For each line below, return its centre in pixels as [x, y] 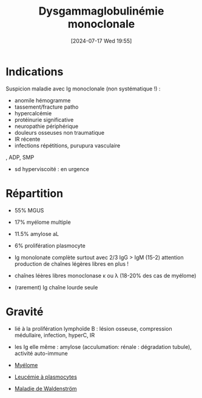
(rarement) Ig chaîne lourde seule [56, 287]
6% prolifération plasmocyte [50, 245]
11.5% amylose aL [36, 234]
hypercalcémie [33, 113]
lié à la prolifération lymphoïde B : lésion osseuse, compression [93, 328]
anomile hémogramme [42, 100]
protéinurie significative [44, 120]
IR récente [27, 139]
